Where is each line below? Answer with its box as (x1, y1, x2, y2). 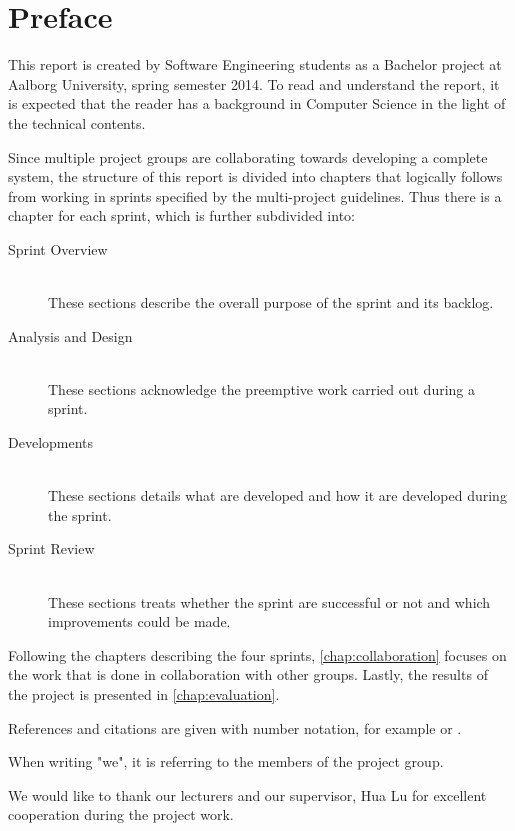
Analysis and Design (8, 325, 133, 346)
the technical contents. (8, 112, 146, 133)
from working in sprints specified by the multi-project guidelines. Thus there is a (8, 185, 502, 206)
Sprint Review (8, 538, 95, 559)
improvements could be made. (48, 611, 231, 632)
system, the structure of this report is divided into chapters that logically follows (8, 166, 503, 187)
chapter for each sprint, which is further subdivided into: (8, 205, 355, 226)
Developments (8, 432, 94, 453)
